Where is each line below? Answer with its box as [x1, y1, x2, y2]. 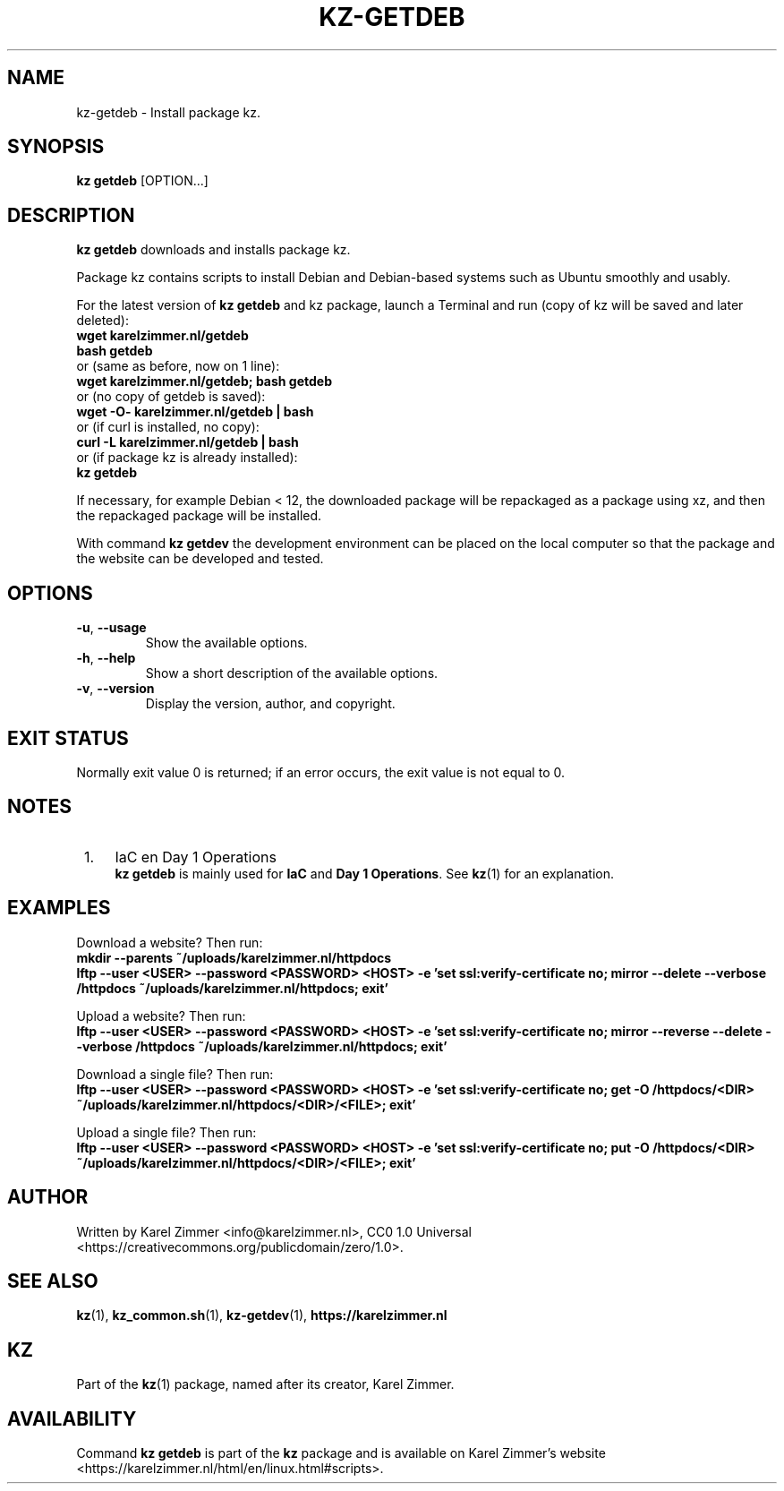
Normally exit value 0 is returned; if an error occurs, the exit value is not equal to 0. [76, 764, 565, 780]
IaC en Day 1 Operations [115, 847, 277, 866]
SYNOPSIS [7, 135, 105, 159]
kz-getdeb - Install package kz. [76, 104, 260, 120]
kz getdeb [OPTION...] [76, 173, 209, 189]
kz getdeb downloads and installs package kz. [76, 242, 351, 258]
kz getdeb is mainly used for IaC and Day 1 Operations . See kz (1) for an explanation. [115, 865, 614, 881]
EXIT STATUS [7, 726, 129, 750]
